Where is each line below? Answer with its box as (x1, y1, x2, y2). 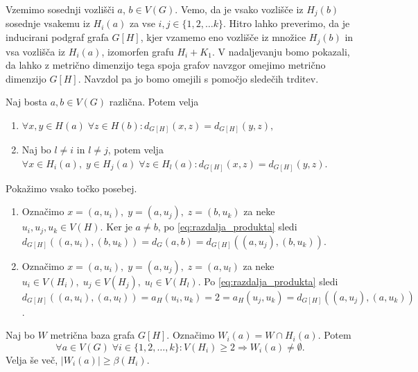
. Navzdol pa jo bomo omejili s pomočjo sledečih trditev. (78, 71, 319, 85)
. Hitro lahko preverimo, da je (223, 16, 350, 31)
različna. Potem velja (109, 94, 199, 109)
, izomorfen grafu (101, 44, 174, 58)
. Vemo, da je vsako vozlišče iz (175, 2, 304, 16)
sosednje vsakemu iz (6, 16, 90, 31)
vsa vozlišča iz (6, 44, 66, 58)
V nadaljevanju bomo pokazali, (218, 44, 350, 58)
